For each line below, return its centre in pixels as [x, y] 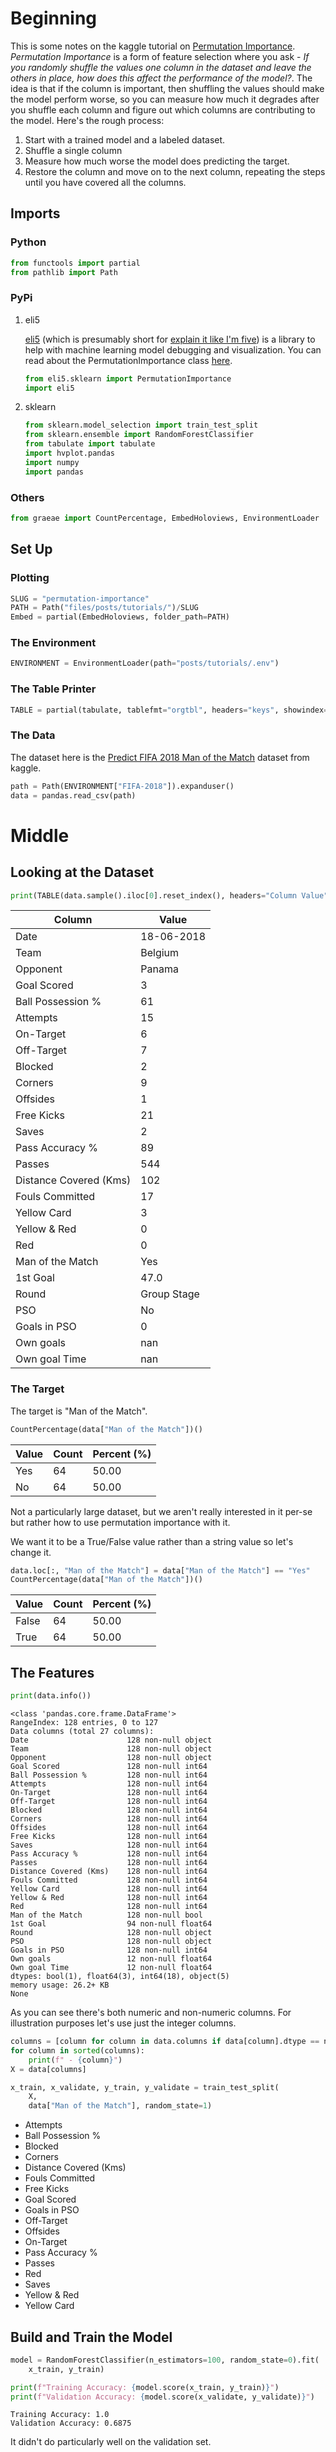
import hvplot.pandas [69, 453]
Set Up [31, 549]
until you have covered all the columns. [105, 182]
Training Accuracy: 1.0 [60, 2415]
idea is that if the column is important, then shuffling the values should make [167, 88]
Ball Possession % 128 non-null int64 [109, 1775]
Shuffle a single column [73, 150]
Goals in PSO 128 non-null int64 [109, 1950]
